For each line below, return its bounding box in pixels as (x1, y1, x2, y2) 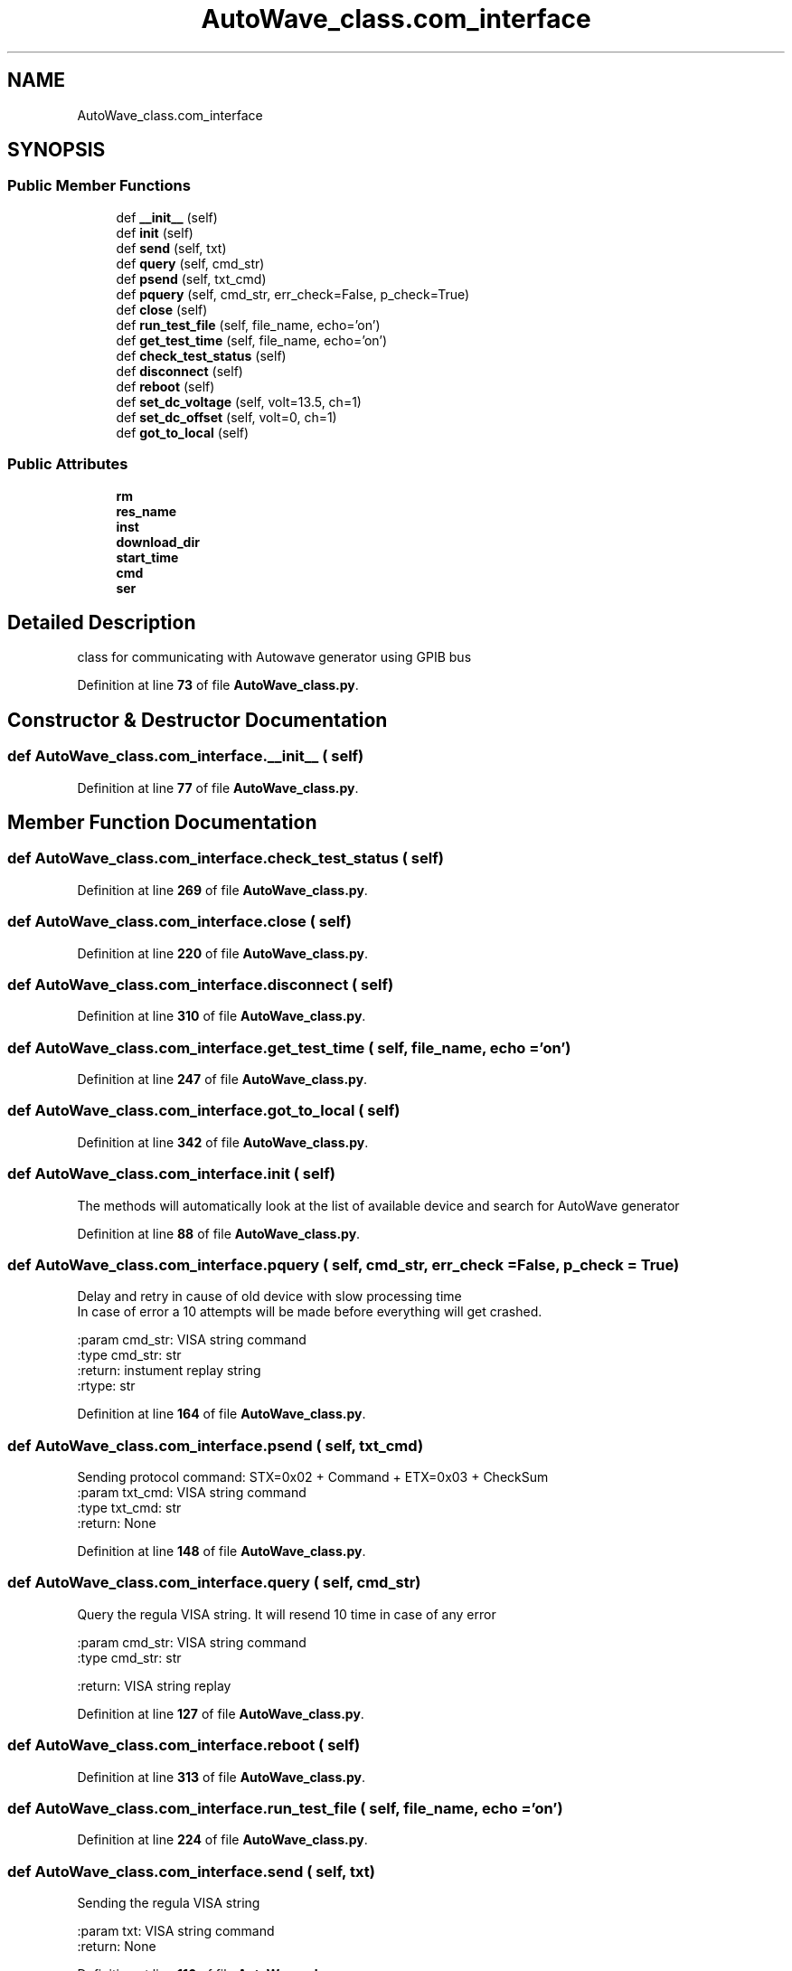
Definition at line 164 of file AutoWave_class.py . (77, 1406, 366, 1422)
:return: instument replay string (77, 1363, 261, 1379)
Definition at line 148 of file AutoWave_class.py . (77, 1543, 366, 1560)
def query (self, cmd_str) (116, 255, 265, 271)
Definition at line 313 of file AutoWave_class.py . (77, 1768, 366, 1785)
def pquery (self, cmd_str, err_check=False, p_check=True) (116, 286, 470, 302)
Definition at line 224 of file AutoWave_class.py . (77, 1832, 368, 1848)
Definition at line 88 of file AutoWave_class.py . (77, 1225, 361, 1241)
